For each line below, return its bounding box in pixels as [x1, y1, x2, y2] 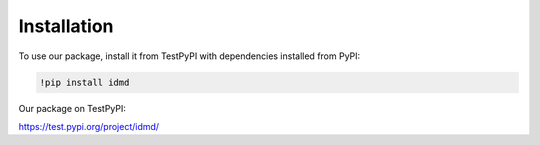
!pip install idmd [39, 76, 130, 88]
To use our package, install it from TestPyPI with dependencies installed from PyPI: [18, 50, 361, 62]
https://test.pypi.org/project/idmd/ [18, 120, 160, 132]
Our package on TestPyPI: [18, 102, 127, 114]
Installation [18, 15, 114, 37]
